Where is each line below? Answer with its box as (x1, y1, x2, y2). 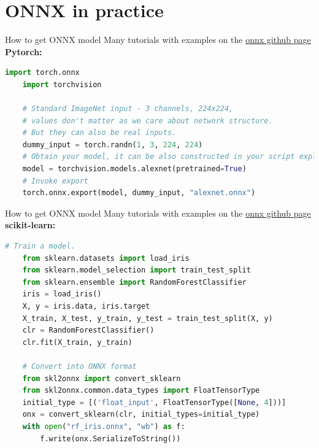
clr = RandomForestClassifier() (22, 326, 155, 335)
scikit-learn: (5, 218, 56, 231)
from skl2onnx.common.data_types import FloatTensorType (22, 386, 260, 395)
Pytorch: (5, 45, 42, 58)
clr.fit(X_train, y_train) (22, 338, 133, 347)
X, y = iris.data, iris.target (22, 302, 150, 311)
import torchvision (22, 80, 102, 89)
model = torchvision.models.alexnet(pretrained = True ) (22, 164, 247, 174)
